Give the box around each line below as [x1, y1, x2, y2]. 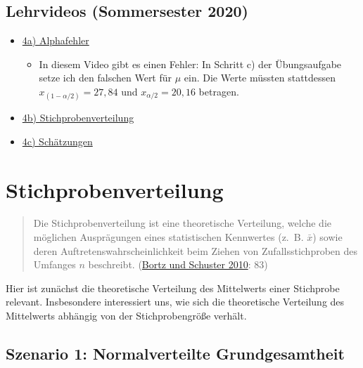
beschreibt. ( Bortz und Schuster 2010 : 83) [88, 257, 268, 272]
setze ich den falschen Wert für [39, 70, 172, 85]
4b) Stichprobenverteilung [22, 110, 134, 125]
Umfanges [33, 257, 76, 272]
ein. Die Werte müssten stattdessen [184, 70, 336, 85]
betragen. [198, 84, 239, 98]
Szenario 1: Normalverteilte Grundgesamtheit [6, 343, 345, 364]
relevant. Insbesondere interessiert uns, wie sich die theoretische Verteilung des [6, 294, 345, 309]
